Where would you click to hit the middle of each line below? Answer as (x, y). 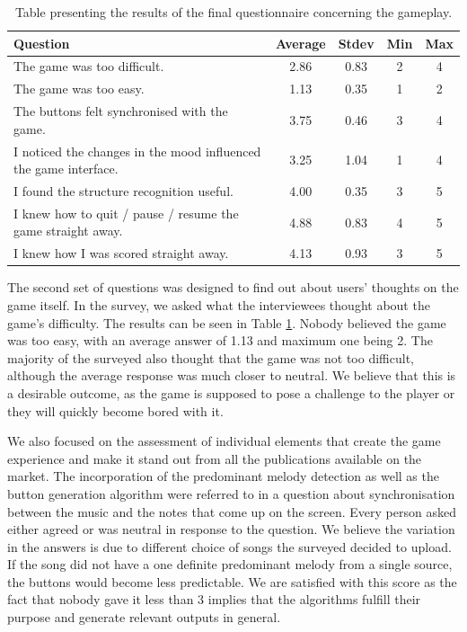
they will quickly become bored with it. (115, 410)
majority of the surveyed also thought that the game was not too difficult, (211, 357)
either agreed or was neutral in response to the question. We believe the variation (231, 529)
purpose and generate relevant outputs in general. (144, 617)
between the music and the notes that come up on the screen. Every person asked (232, 511)
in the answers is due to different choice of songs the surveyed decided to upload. (229, 546)
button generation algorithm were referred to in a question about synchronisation (231, 493)
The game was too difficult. (89, 66)
